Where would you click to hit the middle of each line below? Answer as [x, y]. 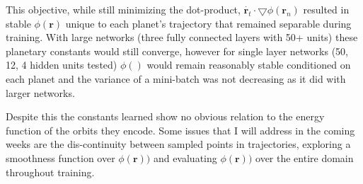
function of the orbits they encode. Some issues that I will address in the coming [180, 130]
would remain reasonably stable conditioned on [249, 65]
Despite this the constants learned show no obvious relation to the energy [165, 116]
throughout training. [50, 172]
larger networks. [40, 92]
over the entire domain [305, 157]
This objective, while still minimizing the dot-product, [123, 9]
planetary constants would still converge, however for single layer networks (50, [177, 51]
